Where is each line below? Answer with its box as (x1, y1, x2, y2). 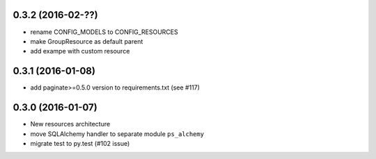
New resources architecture (30, 120, 111, 128)
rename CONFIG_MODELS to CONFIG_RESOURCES (30, 28, 178, 36)
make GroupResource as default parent (30, 37, 143, 45)
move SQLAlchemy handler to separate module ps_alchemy (30, 129, 205, 138)
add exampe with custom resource (30, 47, 130, 56)
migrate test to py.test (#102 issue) (30, 139, 130, 147)
